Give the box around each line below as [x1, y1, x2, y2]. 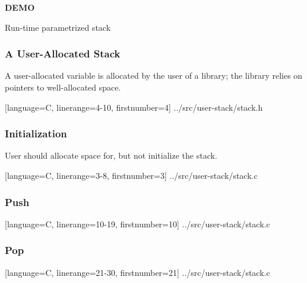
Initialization [5, 126, 67, 141]
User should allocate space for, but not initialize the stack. [5, 149, 217, 162]
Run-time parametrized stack [5, 21, 111, 33]
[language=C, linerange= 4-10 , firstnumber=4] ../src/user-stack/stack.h [5, 101, 263, 113]
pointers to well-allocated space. [5, 81, 121, 93]
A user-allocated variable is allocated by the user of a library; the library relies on [5, 69, 303, 82]
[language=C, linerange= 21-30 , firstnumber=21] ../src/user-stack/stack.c [5, 266, 270, 278]
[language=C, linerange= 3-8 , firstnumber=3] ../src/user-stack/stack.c [5, 169, 258, 181]
